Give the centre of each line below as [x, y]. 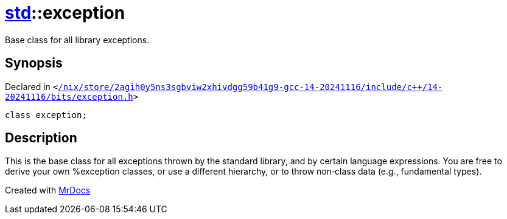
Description [41, 138]
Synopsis [34, 63]
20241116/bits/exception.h [69, 96]
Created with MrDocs [48, 190]
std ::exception [65, 13]
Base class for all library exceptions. [77, 40]
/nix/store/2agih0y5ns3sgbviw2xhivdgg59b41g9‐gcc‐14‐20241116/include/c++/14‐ [250, 87]
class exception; [46, 115]
